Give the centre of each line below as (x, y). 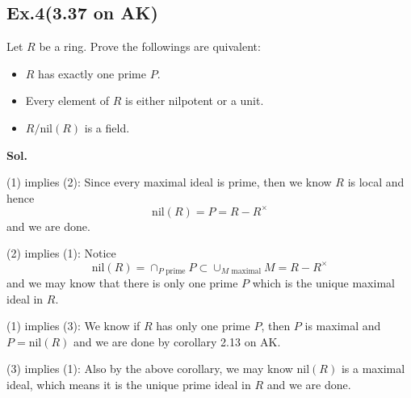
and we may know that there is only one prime (122, 283)
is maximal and (343, 326)
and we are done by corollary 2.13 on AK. (177, 341)
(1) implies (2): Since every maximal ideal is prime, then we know (169, 182)
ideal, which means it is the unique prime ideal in (129, 384)
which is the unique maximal (323, 283)
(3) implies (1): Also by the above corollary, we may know (150, 369)
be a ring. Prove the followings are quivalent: (150, 46)
